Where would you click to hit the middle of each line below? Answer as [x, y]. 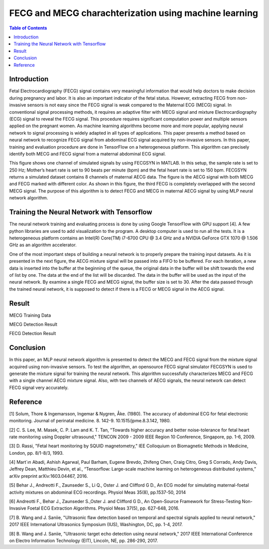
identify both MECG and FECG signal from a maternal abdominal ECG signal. [88, 154]
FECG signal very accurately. [39, 387]
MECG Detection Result [33, 324]
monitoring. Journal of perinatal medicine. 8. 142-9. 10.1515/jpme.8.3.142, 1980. [90, 421]
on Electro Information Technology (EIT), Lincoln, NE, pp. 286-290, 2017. [83, 541]
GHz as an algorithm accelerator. [43, 245]
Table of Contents [28, 28]
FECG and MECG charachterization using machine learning [134, 13]
